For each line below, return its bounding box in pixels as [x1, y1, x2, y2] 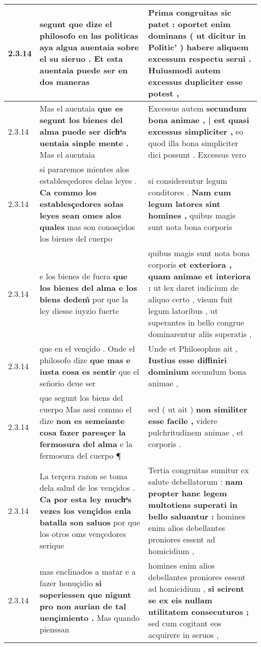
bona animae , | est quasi [148, 114, 249, 126]
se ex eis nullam [148, 594, 212, 606]
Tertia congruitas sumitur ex [148, 464, 249, 476]
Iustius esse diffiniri [148, 354, 227, 366]
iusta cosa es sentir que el [40, 366, 140, 377]
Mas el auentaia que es [40, 102, 123, 114]
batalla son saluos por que [40, 516, 141, 528]
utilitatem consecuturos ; [148, 606, 249, 617]
